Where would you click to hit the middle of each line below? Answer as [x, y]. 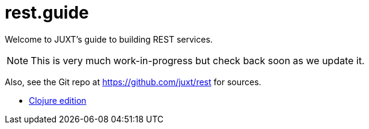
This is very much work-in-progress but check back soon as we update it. [198, 60]
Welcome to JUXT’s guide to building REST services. [109, 39]
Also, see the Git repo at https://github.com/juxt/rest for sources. [133, 82]
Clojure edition [58, 100]
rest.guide [47, 13]
